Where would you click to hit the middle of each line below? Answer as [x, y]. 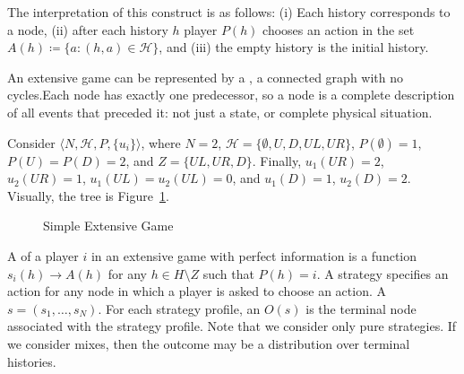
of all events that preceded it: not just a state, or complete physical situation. [220, 112]
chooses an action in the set [339, 29]
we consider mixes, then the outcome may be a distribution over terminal [209, 343]
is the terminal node [361, 308]
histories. [32, 361]
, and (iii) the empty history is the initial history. [294, 47]
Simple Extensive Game [108, 226]
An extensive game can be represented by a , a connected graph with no [206, 77]
